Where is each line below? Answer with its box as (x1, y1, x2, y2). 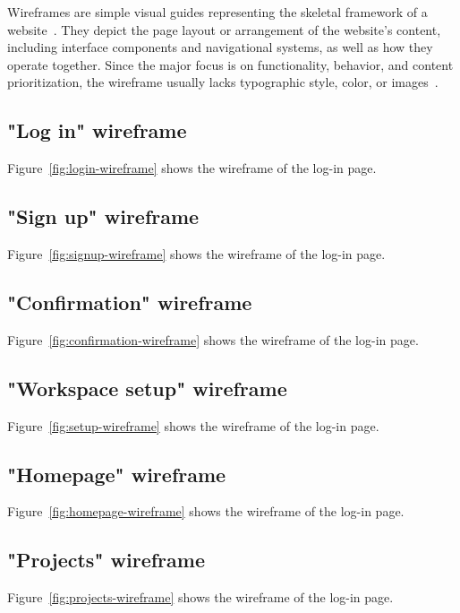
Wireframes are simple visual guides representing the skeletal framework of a (7, 3, 428, 21)
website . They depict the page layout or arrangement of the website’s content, (7, 20, 441, 39)
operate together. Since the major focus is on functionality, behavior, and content (7, 55, 454, 73)
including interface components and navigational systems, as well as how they (7, 38, 433, 56)
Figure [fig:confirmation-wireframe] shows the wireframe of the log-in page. (7, 330, 419, 349)
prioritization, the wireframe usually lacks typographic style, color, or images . (7, 73, 439, 91)
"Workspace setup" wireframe (7, 374, 287, 401)
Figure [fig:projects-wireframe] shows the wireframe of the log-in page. (7, 588, 394, 607)
